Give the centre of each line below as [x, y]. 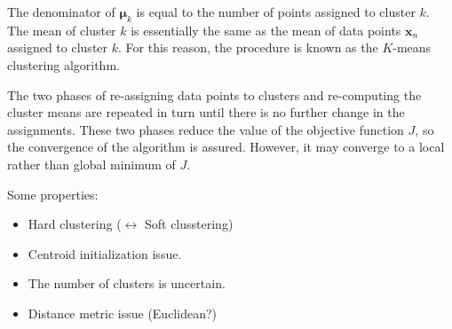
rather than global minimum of [91, 164]
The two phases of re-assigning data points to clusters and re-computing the [214, 94]
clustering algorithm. [63, 64]
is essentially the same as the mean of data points [266, 30]
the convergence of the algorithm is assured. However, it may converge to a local [226, 147]
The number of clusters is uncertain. [127, 283]
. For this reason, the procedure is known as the [248, 47]
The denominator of [61, 12]
